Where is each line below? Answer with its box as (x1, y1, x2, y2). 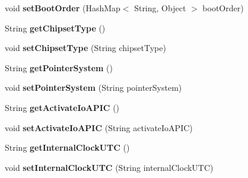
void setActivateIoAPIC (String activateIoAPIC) (5, 121, 193, 133)
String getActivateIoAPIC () (5, 101, 120, 113)
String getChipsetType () (5, 21, 106, 34)
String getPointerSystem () (5, 61, 113, 74)
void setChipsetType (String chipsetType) (5, 42, 166, 54)
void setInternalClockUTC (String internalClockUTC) (5, 161, 214, 173)
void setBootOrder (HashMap (5, 2, 120, 14)
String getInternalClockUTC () (5, 141, 130, 154)
